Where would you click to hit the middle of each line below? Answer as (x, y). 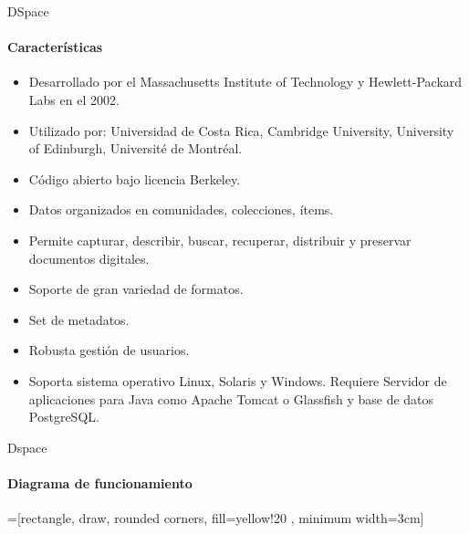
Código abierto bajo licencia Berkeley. (135, 178)
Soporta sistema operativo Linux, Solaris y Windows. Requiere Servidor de (238, 380)
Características (55, 47)
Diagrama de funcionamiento (100, 482)
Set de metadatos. (79, 319)
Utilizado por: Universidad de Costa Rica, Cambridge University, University (241, 130)
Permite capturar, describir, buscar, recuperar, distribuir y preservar (220, 240)
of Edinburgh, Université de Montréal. (135, 148)
